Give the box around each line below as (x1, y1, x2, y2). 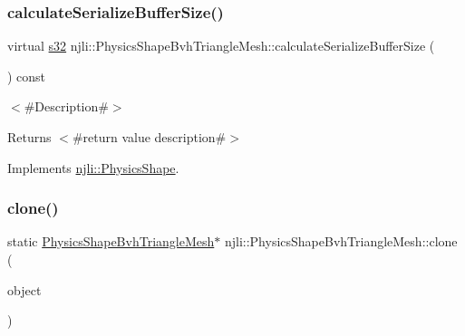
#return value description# (72, 128, 227, 146)
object (7, 280, 42, 299)
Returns (7, 128, 52, 146)
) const (7, 66, 46, 85)
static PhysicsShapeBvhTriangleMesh (7, 232, 215, 251)
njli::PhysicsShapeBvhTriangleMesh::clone (224, 232, 458, 251)
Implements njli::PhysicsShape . (7, 158, 179, 177)
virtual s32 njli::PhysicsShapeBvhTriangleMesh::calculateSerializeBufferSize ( (7, 36, 435, 55)
